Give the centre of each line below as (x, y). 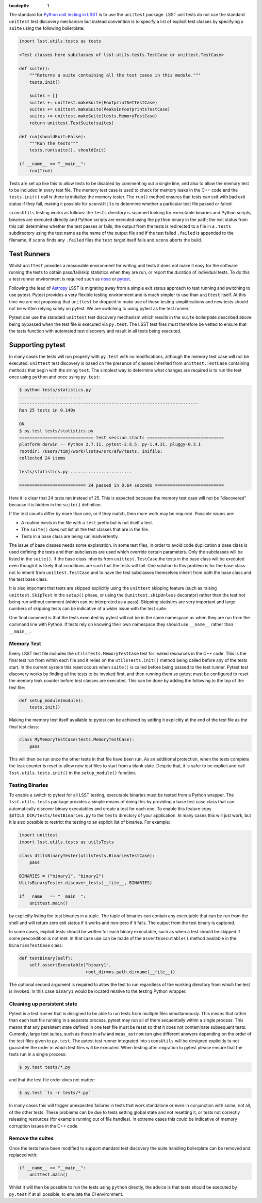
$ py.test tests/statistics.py (57, 431)
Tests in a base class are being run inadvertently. (70, 536)
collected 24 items (42, 458)
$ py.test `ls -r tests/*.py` (55, 1093)
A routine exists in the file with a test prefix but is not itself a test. (87, 522)
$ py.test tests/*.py (45, 1067)
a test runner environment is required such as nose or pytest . (70, 279)
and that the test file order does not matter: (52, 1080)
